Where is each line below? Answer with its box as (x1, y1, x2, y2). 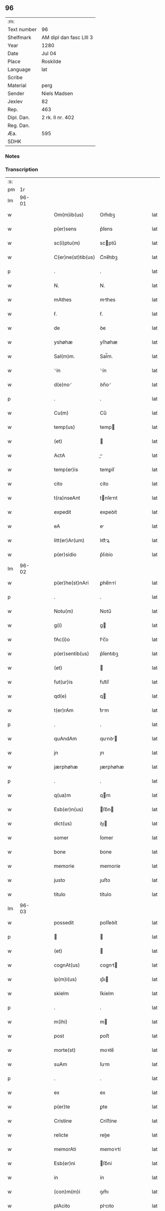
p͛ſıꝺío (100, 551, 113, 558)
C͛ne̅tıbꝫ (100, 254, 118, 261)
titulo (54, 891, 66, 898)
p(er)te (54, 1103, 70, 1110)
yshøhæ (54, 339, 73, 346)
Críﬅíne (100, 1117, 117, 1124)
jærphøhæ (54, 763, 78, 770)
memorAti (54, 1146, 77, 1153)
